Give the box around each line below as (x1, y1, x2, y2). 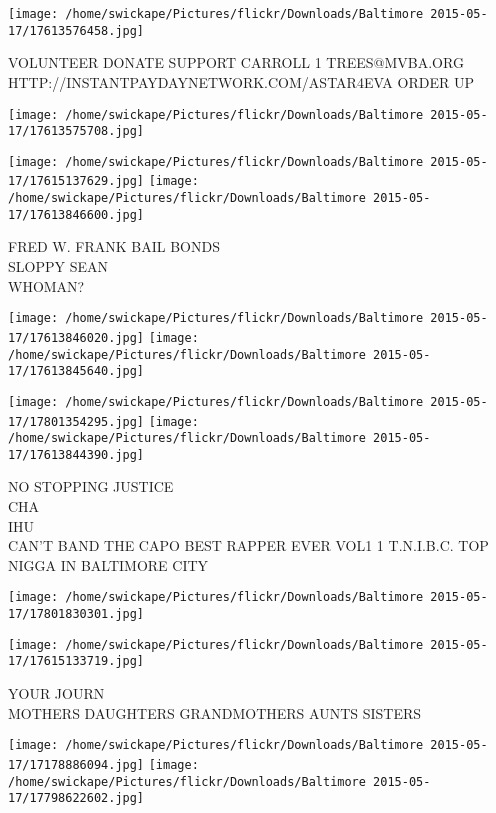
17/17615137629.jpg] (8, 174, 145, 189)
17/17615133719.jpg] (8, 654, 145, 669)
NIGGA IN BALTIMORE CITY (8, 554, 209, 575)
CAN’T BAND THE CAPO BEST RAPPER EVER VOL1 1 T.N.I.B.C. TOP (8, 535, 489, 556)
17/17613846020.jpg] (8, 330, 145, 345)
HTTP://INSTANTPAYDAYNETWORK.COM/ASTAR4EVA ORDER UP (8, 71, 474, 92)
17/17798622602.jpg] (8, 791, 145, 806)
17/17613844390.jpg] (8, 447, 145, 462)
